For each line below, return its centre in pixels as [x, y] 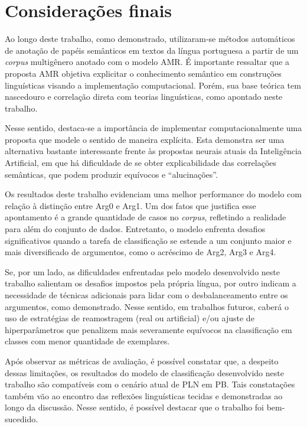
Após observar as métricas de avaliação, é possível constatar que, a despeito [142, 361]
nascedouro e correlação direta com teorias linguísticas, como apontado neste [144, 97]
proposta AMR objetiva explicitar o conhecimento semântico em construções [143, 73]
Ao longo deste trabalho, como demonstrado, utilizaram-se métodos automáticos [150, 39]
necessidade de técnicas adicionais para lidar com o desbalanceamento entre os [146, 295]
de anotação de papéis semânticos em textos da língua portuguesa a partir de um [152, 50]
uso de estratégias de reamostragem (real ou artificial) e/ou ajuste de [130, 318]
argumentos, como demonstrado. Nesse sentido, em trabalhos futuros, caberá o [147, 306]
